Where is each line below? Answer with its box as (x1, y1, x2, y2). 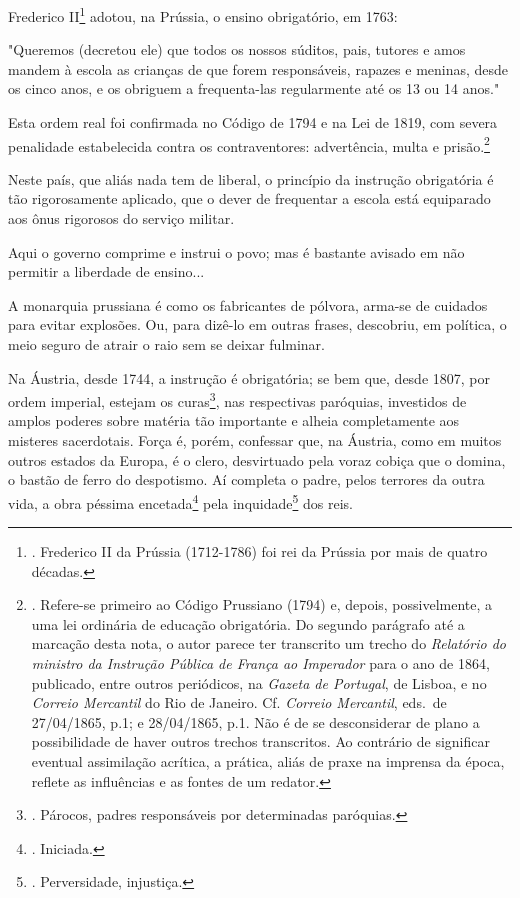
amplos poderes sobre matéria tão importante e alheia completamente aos (8, 410, 460, 431)
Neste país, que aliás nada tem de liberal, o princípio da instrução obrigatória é (8, 168, 494, 189)
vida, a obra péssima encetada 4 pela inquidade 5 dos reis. (8, 489, 353, 513)
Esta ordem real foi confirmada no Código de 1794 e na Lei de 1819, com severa (8, 112, 498, 133)
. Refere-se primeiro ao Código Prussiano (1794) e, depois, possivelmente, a (31, 594, 493, 615)
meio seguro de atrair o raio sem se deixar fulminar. (8, 334, 326, 355)
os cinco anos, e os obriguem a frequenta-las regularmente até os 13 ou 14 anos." (8, 78, 500, 99)
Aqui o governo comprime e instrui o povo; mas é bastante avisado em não (8, 241, 465, 262)
